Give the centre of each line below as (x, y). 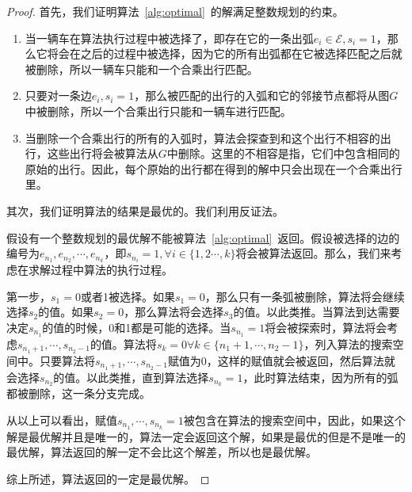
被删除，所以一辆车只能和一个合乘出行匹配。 (141, 69)
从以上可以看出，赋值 (62, 420)
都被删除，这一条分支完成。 (78, 393)
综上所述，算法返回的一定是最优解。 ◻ (108, 479)
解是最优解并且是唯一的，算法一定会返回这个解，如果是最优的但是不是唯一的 (206, 436)
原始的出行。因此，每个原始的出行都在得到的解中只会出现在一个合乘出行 (214, 168)
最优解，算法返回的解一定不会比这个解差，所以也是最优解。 (162, 452)
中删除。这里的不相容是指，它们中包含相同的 (283, 153)
